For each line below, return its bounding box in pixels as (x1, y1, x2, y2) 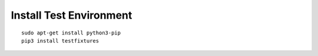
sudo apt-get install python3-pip (21, 29, 121, 36)
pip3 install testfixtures (21, 37, 100, 44)
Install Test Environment (11, 9, 132, 22)
